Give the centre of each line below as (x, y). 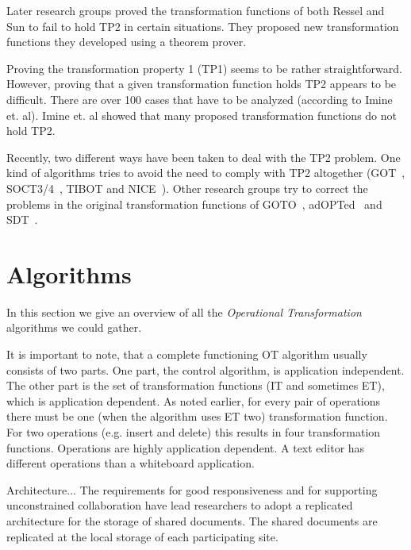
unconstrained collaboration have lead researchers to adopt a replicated (180, 505)
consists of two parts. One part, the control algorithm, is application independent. (205, 369)
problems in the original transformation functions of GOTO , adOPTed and (194, 204)
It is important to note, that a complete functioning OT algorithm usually (187, 354)
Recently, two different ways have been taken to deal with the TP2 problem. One (204, 157)
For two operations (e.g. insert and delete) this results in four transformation (194, 432)
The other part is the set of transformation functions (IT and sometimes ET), (196, 385)
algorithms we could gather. (74, 327)
